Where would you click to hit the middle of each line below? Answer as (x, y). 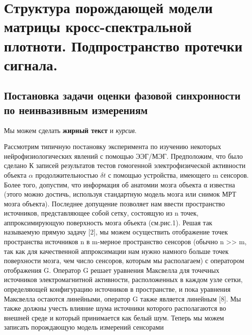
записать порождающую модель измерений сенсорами (84, 327)
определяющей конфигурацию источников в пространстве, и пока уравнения (117, 289)
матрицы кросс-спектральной (98, 26)
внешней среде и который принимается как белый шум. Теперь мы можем (114, 317)
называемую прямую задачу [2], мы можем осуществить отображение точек (116, 232)
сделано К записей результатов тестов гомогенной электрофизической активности (125, 165)
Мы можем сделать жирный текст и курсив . (70, 130)
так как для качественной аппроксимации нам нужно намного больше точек (116, 251)
